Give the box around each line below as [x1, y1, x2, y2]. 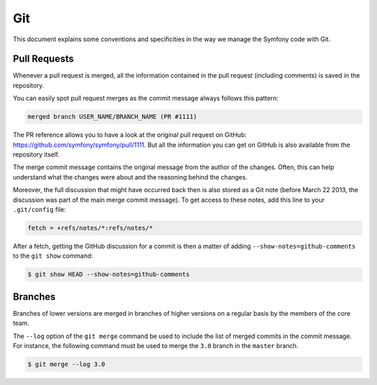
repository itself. [13, 150, 60, 159]
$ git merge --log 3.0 [27, 360, 105, 368]
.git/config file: [13, 205, 66, 213]
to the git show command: [13, 252, 94, 260]
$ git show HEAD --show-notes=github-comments [27, 270, 190, 279]
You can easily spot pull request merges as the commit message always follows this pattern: [13, 94, 279, 103]
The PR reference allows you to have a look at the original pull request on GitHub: [13, 131, 247, 139]
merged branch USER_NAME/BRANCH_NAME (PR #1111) [27, 112, 198, 121]
